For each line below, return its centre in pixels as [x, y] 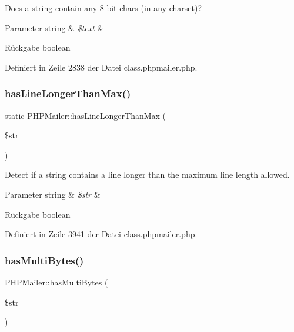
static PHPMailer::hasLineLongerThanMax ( [86, 115]
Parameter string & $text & [54, 27]
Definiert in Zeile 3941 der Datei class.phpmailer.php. [101, 234]
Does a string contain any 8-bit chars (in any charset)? [103, 8]
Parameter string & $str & [53, 194]
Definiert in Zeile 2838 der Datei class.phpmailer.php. [101, 67]
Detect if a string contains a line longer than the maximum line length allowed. [147, 175]
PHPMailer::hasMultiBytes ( [56, 282]
